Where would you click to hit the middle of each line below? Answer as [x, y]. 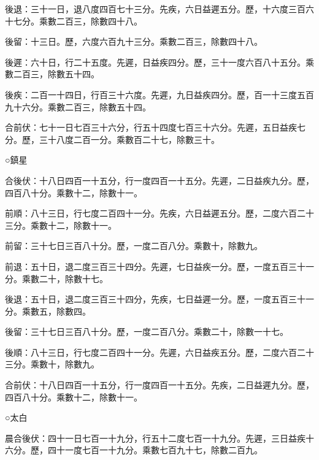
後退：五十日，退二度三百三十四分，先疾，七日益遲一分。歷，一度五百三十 [155, 299]
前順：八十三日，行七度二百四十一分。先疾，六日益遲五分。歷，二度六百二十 [159, 213]
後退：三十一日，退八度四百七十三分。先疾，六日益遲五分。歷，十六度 [147, 9]
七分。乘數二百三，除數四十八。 [78, 21]
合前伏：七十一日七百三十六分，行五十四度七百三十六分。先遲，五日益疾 [151, 127]
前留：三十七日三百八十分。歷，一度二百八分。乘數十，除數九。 [134, 246]
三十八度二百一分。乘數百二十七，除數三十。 [129, 139]
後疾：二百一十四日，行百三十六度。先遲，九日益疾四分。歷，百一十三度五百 [159, 94]
